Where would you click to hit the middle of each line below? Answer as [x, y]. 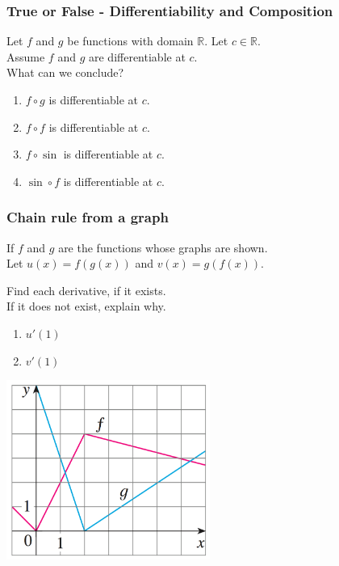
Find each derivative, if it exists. [86, 290]
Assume [26, 56]
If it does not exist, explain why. [86, 306]
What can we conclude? [65, 72]
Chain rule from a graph [88, 217]
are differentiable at [137, 56]
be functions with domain [130, 41]
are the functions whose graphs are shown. [163, 247]
